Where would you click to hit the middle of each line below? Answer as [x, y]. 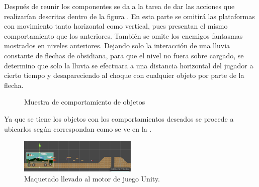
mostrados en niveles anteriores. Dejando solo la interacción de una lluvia [117, 45]
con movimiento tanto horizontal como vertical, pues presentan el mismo [116, 26]
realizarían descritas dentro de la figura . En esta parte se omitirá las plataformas [129, 16]
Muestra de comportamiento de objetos [85, 102]
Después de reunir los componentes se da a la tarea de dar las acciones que [119, 6]
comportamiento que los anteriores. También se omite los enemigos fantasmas [123, 35]
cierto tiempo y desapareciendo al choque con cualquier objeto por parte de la [124, 75]
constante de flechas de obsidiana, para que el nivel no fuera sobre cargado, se [124, 55]
